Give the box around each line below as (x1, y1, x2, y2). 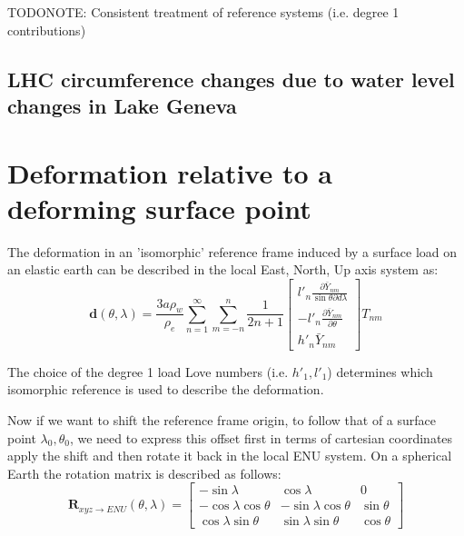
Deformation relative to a (7, 154, 332, 191)
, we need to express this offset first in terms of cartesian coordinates (69, 428, 453, 447)
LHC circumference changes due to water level (7, 65, 455, 93)
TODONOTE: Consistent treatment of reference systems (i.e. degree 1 (7, 3, 400, 21)
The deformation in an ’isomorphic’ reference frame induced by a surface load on (7, 242, 458, 261)
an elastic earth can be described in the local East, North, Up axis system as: (7, 260, 439, 279)
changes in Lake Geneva (7, 91, 237, 119)
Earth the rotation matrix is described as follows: (7, 463, 281, 482)
